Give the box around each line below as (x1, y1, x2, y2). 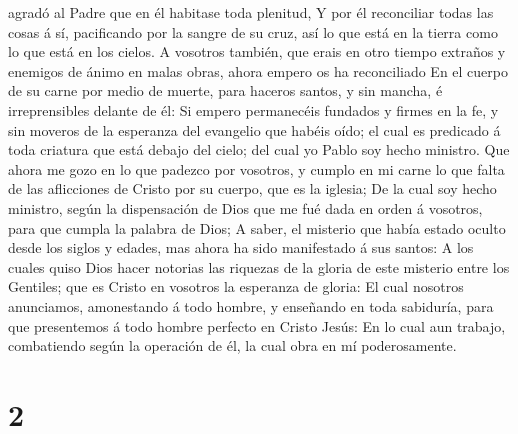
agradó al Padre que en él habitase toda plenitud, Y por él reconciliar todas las (8, 2, 494, 22)
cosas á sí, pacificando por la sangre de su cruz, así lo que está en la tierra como (8, 21, 498, 42)
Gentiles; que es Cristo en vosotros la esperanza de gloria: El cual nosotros (8, 276, 464, 297)
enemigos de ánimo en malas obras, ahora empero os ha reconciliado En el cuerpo (8, 60, 508, 81)
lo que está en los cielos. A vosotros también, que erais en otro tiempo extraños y (8, 41, 506, 62)
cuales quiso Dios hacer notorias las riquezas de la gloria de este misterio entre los (8, 256, 510, 277)
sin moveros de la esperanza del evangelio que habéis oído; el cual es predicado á (8, 119, 501, 140)
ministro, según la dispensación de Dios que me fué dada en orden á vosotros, (8, 197, 483, 218)
